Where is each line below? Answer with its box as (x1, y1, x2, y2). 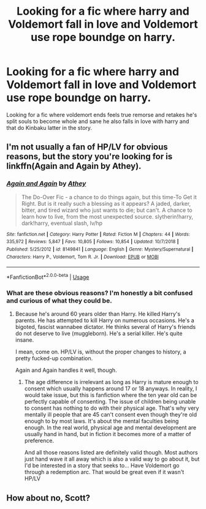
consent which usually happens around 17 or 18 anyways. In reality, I (24, 385, 197, 393)
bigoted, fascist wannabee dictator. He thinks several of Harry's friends (15, 323, 196, 331)
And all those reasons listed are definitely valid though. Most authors (24, 449, 198, 456)
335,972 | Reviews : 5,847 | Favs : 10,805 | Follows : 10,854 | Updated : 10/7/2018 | (6, 239, 179, 245)
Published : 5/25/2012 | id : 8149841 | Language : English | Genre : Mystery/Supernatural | (6, 246, 194, 252)
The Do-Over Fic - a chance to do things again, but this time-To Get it (21, 193, 197, 200)
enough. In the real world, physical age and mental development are (24, 424, 197, 431)
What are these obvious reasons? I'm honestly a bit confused (6, 288, 193, 297)
